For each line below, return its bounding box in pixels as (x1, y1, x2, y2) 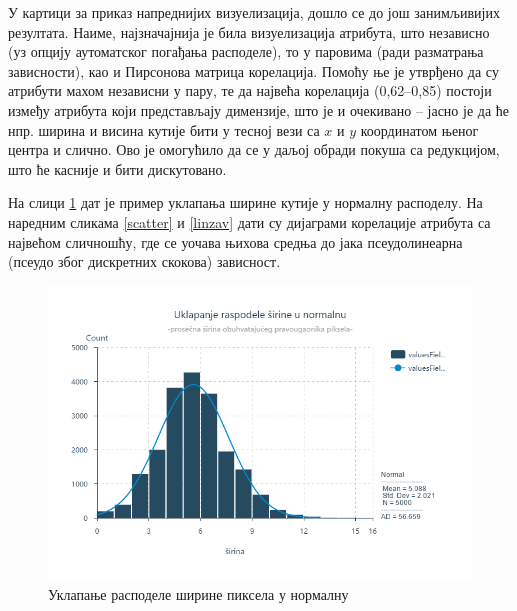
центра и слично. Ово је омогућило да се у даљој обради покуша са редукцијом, (8, 139, 500, 160)
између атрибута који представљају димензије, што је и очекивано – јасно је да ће (8, 99, 510, 120)
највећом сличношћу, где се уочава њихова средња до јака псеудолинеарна (8, 231, 463, 252)
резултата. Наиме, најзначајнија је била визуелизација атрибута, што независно (8, 21, 490, 42)
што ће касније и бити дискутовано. (8, 158, 227, 179)
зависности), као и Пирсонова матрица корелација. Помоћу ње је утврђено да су (8, 60, 499, 81)
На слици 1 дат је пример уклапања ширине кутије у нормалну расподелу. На (8, 192, 483, 213)
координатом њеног (360, 119, 479, 140)
